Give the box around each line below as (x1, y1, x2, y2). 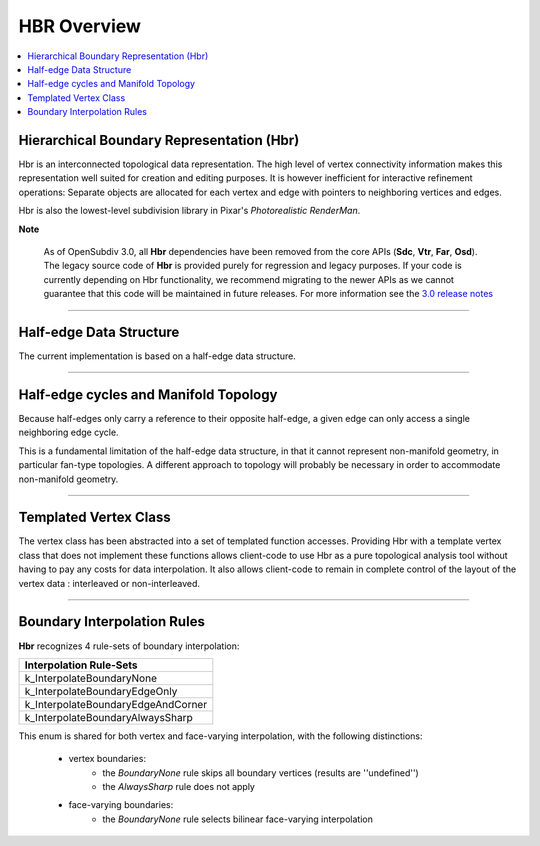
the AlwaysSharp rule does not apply (102, 781, 255, 793)
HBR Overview (18, 15, 142, 37)
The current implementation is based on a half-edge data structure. (18, 350, 297, 362)
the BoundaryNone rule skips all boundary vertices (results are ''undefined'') (102, 766, 419, 779)
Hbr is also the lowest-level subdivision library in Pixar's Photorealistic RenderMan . (18, 205, 361, 217)
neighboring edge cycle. (18, 426, 119, 439)
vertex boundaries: (68, 753, 147, 765)
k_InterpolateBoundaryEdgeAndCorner (24, 697, 208, 711)
